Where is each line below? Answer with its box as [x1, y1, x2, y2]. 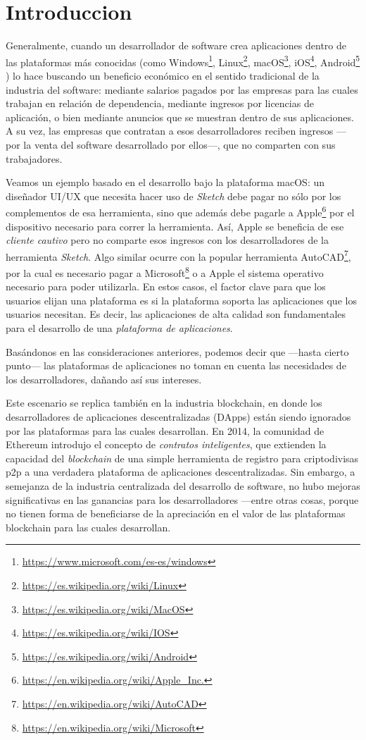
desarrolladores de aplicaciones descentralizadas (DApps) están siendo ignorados [6, 409, 351, 424]
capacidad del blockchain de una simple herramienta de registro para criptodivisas [6, 450, 359, 465]
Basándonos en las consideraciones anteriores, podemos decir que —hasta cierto [6, 344, 349, 359]
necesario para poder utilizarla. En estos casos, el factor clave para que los [6, 279, 326, 294]
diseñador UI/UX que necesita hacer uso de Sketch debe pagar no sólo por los [6, 188, 341, 203]
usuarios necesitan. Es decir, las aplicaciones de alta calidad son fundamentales [6, 307, 346, 321]
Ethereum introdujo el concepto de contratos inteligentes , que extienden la [6, 437, 327, 452]
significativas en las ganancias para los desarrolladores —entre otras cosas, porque [6, 492, 359, 507]
